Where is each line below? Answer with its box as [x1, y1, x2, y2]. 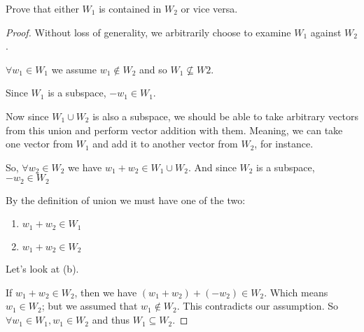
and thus [92, 312, 130, 327]
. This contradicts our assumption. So [176, 298, 338, 313]
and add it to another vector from [92, 136, 238, 151]
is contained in [99, 1, 162, 15]
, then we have [74, 284, 137, 299]
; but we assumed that [41, 298, 138, 313]
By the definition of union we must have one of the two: [6, 192, 246, 207]
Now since [6, 108, 49, 123]
